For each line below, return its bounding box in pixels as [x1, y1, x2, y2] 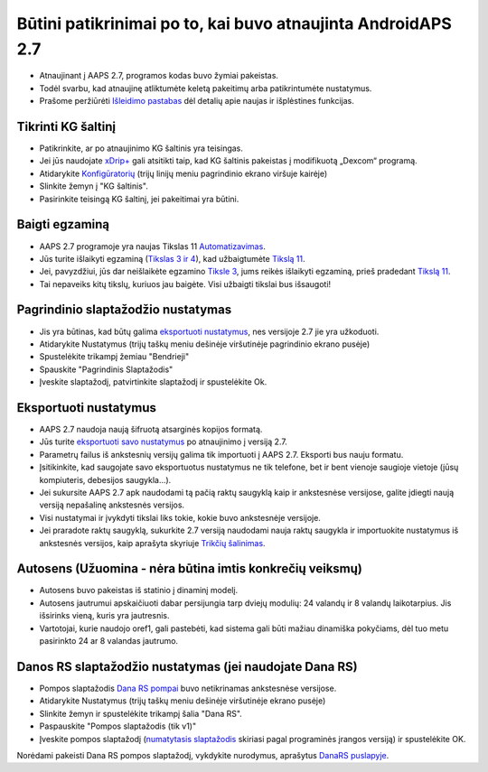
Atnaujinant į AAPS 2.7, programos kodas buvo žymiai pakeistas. [39, 70, 279, 81]
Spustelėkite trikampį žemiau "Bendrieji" [39, 351, 190, 362]
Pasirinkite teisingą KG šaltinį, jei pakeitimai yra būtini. [39, 193, 239, 204]
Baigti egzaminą [16, 217, 110, 232]
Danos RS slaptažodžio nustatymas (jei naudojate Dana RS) [16, 659, 358, 674]
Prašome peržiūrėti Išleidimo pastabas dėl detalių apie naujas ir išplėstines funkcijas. [39, 96, 354, 107]
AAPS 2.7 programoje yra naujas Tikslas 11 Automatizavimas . [39, 240, 266, 252]
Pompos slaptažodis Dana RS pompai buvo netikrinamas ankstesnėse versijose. [39, 683, 337, 693]
